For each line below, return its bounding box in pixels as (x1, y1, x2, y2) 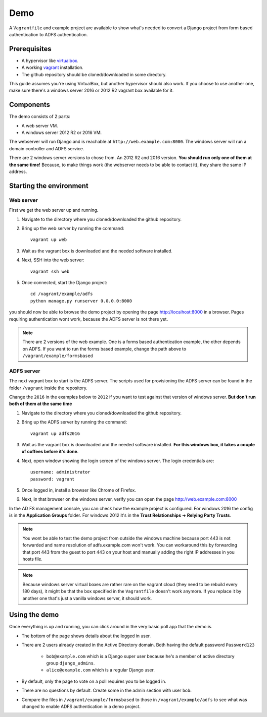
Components (9, 101, 50, 109)
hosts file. (22, 556, 43, 562)
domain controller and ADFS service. (9, 145, 84, 151)
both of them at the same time (9, 401, 72, 407)
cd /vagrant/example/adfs (30, 291, 93, 297)
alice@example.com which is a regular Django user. (46, 667, 155, 673)
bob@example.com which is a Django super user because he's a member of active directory (46, 653, 235, 659)
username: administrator (30, 469, 90, 475)
